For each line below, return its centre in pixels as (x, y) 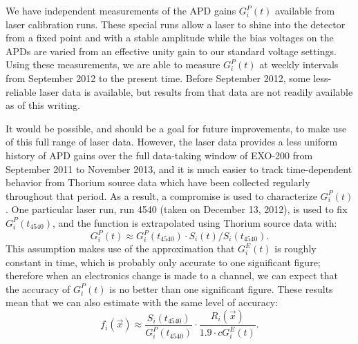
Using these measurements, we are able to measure (113, 64)
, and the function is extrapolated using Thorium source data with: (195, 222)
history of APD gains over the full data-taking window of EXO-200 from (159, 155)
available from (305, 10)
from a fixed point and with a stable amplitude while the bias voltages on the (170, 38)
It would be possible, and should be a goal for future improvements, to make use (176, 128)
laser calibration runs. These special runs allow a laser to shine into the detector (176, 24)
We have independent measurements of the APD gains (121, 10)
